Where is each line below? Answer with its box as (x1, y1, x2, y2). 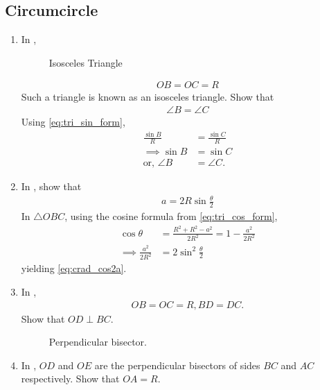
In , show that (21, 179, 82, 194)
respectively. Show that (21, 371, 120, 386)
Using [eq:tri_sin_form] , (21, 115, 125, 129)
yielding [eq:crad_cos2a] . (21, 261, 127, 275)
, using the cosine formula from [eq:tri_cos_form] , (64, 209, 278, 223)
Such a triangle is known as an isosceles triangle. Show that (21, 90, 274, 104)
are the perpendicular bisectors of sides (94, 357, 260, 372)
